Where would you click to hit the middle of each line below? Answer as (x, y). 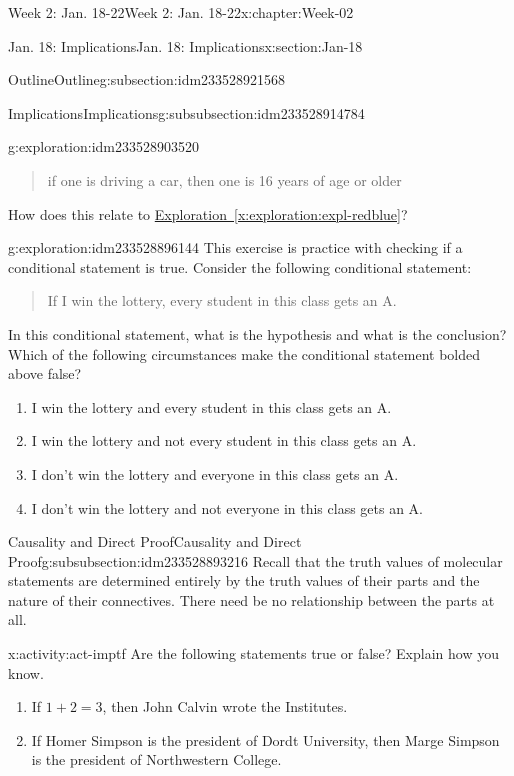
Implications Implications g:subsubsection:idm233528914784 (186, 112)
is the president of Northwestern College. (156, 759)
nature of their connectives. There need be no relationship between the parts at (251, 599)
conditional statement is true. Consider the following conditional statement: (240, 266)
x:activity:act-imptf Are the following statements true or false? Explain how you (253, 653)
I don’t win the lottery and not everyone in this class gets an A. (227, 507)
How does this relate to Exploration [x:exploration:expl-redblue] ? (208, 213)
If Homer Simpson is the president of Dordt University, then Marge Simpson (265, 739)
